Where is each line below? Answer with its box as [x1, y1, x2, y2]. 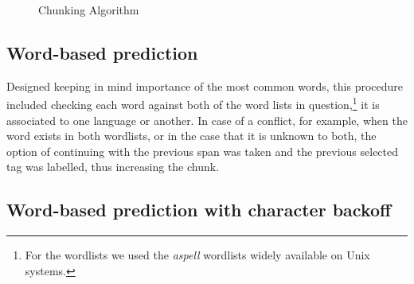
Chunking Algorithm [38, 2, 139, 18]
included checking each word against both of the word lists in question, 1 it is [6, 94, 380, 113]
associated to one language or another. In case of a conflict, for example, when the [6, 111, 408, 128]
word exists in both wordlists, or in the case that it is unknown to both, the [6, 127, 377, 144]
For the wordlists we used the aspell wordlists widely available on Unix [25, 247, 370, 263]
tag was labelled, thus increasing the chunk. [6, 158, 220, 175]
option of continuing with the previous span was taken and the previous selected [6, 142, 399, 159]
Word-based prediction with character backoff [6, 197, 392, 222]
